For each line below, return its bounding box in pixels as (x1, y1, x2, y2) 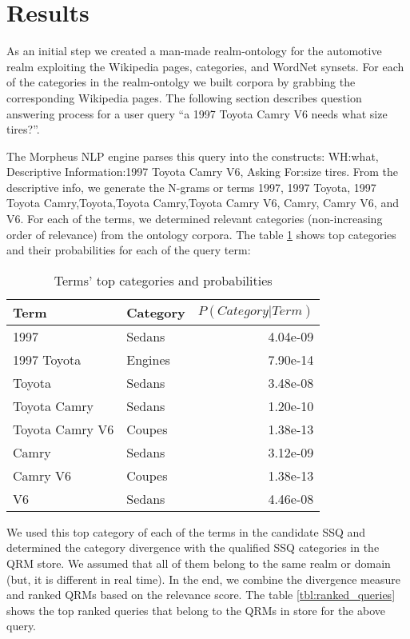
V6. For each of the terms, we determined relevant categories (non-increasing (6, 210, 383, 227)
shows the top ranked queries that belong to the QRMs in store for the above (6, 601, 385, 618)
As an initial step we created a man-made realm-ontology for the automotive (6, 42, 382, 59)
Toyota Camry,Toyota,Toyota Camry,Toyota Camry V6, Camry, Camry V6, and (6, 194, 399, 211)
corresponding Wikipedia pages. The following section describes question (6, 89, 362, 106)
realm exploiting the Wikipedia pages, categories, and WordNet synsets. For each (6, 58, 404, 74)
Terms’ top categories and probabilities (54, 270, 273, 290)
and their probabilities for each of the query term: (6, 242, 251, 258)
